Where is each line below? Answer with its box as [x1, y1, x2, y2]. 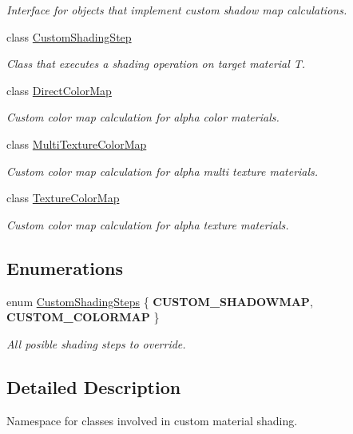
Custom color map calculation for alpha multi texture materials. [6, 162, 319, 179]
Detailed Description [6, 374, 181, 399]
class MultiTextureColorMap [6, 135, 147, 152]
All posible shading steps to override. [6, 335, 186, 352]
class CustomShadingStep [6, 28, 132, 45]
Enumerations [6, 255, 124, 280]
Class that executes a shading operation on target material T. [6, 55, 306, 72]
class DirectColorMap [6, 82, 112, 98]
